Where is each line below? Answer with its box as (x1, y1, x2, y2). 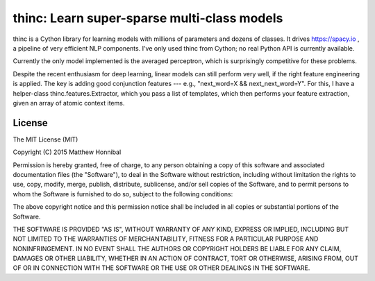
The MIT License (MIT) (12, 135, 78, 144)
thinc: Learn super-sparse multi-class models (12, 10, 283, 26)
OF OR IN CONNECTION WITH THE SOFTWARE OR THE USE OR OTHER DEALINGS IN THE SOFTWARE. (12, 264, 310, 272)
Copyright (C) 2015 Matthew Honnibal (12, 148, 122, 156)
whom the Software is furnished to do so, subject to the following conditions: (12, 189, 233, 198)
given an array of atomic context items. (12, 99, 125, 107)
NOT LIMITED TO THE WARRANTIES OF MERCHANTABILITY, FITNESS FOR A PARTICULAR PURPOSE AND (12, 235, 319, 243)
